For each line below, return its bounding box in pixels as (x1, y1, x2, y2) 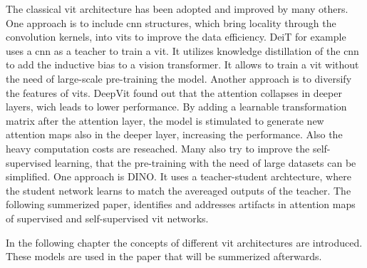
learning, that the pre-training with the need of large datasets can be (54, 155, 356, 170)
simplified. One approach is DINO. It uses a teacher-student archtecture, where (6, 169, 351, 184)
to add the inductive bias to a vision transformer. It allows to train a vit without (6, 57, 359, 72)
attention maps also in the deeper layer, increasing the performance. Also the (6, 127, 343, 142)
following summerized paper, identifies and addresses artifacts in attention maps (6, 197, 356, 212)
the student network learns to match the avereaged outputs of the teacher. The (6, 182, 351, 197)
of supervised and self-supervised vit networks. (6, 210, 209, 225)
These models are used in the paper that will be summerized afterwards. (6, 249, 322, 264)
